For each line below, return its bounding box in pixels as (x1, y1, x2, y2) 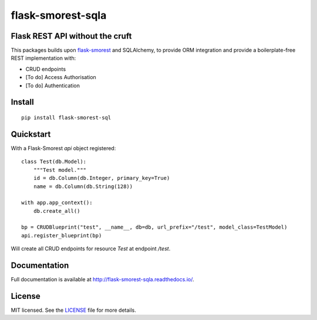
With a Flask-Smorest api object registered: (11, 144, 116, 152)
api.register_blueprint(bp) (21, 232, 102, 239)
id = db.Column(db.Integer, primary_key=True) (33, 175, 170, 182)
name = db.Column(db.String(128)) (33, 183, 133, 190)
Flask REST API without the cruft (11, 31, 132, 41)
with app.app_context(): (21, 199, 93, 206)
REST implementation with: (11, 55, 76, 62)
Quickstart (11, 129, 51, 139)
